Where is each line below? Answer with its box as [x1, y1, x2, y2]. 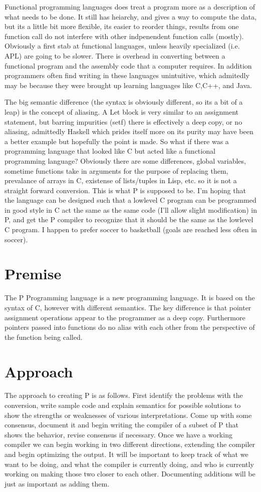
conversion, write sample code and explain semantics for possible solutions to [5, 400, 241, 410]
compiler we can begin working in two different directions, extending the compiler [5, 439, 255, 449]
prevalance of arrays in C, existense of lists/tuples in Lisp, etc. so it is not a [5, 175, 237, 186]
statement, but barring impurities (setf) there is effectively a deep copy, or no [5, 116, 242, 127]
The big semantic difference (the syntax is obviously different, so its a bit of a [5, 97, 243, 107]
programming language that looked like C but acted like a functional [5, 146, 215, 156]
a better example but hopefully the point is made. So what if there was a [5, 136, 229, 146]
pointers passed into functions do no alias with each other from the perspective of [5, 322, 255, 332]
